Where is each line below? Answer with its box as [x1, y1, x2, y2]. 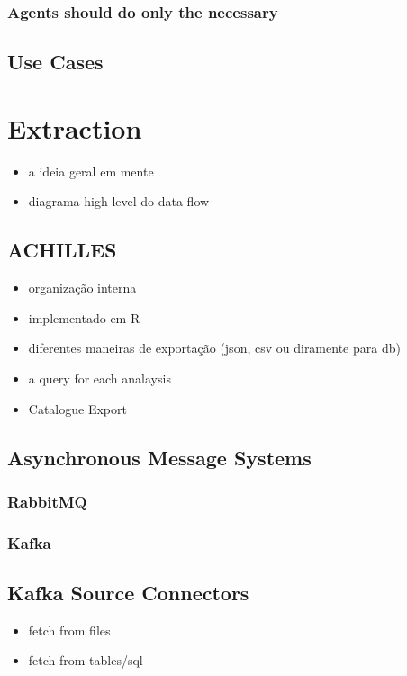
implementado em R [28, 308, 140, 327]
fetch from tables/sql [28, 651, 143, 670]
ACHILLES [7, 236, 117, 264]
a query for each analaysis [28, 368, 171, 387]
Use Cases [7, 48, 104, 76]
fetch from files [28, 620, 111, 639]
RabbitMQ [7, 490, 87, 512]
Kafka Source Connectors [7, 578, 249, 606]
